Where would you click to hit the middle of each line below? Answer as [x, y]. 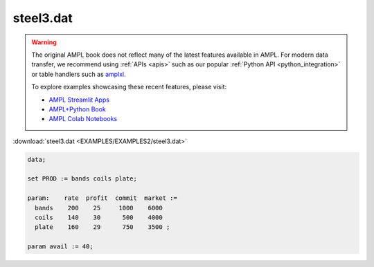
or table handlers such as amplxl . [79, 74]
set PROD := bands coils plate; [82, 179]
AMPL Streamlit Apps [79, 100]
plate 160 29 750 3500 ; [103, 227]
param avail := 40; [60, 247]
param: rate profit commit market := [103, 198]
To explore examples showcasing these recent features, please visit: [129, 87]
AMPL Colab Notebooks [83, 119]
